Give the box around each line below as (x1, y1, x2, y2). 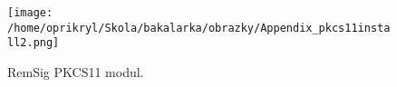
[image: (7, 6, 53, 19)
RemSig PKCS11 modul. (7, 62, 144, 81)
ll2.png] (7, 36, 60, 50)
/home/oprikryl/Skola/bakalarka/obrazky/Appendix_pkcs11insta (7, 21, 391, 34)
